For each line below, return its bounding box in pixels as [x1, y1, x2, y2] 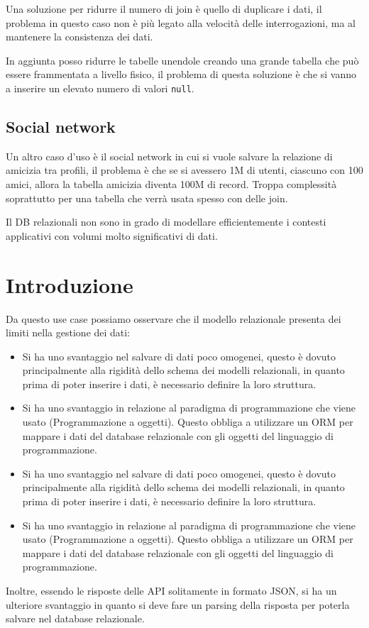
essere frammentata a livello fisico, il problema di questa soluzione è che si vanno [6, 67, 357, 82]
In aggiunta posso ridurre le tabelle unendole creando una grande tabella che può [6, 53, 359, 67]
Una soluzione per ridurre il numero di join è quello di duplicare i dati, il [6, 1, 322, 16]
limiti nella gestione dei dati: [6, 325, 131, 340]
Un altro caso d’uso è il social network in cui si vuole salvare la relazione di [6, 148, 333, 163]
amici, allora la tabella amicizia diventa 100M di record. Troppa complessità [6, 177, 337, 192]
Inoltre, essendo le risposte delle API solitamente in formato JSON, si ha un [6, 583, 337, 598]
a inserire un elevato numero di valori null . [6, 80, 194, 95]
